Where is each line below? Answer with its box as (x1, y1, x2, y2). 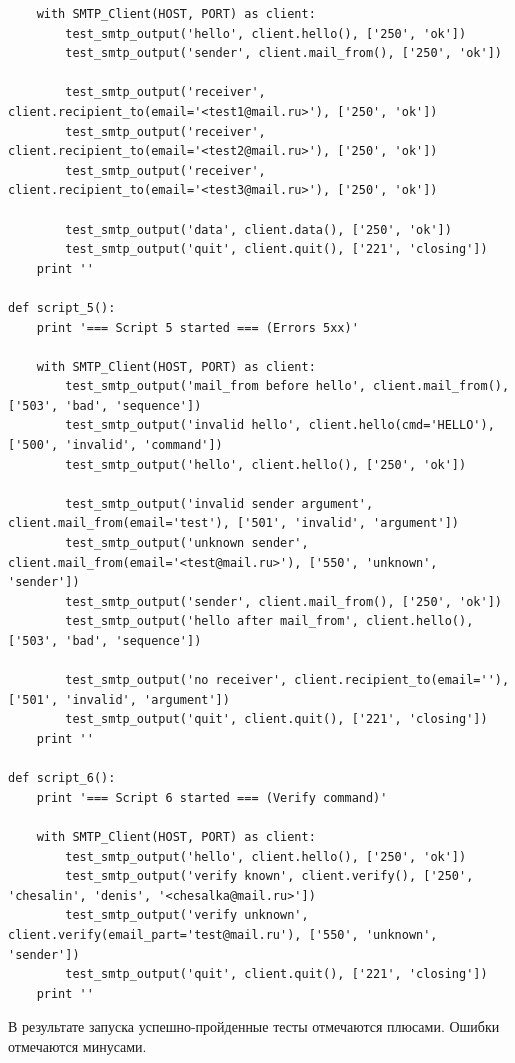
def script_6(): (8, 771, 116, 786)
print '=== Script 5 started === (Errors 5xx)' (36, 320, 359, 335)
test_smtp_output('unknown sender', (65, 536, 309, 551)
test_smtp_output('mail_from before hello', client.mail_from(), (65, 379, 510, 394)
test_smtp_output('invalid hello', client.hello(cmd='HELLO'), (65, 418, 495, 433)
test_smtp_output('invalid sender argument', (65, 496, 374, 511)
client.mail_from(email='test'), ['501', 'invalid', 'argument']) (8, 516, 460, 531)
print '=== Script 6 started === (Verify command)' (36, 790, 388, 805)
